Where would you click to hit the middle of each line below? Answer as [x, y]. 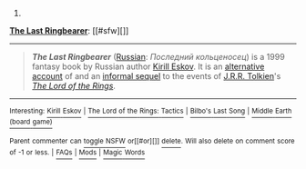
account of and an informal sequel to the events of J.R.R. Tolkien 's [156, 76]
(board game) [31, 122]
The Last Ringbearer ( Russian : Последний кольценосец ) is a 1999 [158, 57]
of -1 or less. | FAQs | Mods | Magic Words [77, 152]
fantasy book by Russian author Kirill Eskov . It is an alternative [148, 66]
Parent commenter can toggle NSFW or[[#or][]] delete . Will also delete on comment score [152, 141]
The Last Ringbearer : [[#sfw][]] [69, 30]
